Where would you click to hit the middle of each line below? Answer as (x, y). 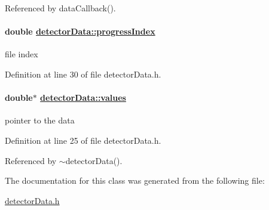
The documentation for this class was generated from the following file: (135, 180)
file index (22, 54)
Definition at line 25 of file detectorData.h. (83, 140)
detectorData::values (83, 98)
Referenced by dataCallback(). (60, 8)
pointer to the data (40, 120)
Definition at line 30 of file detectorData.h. (83, 74)
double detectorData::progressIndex (80, 31)
